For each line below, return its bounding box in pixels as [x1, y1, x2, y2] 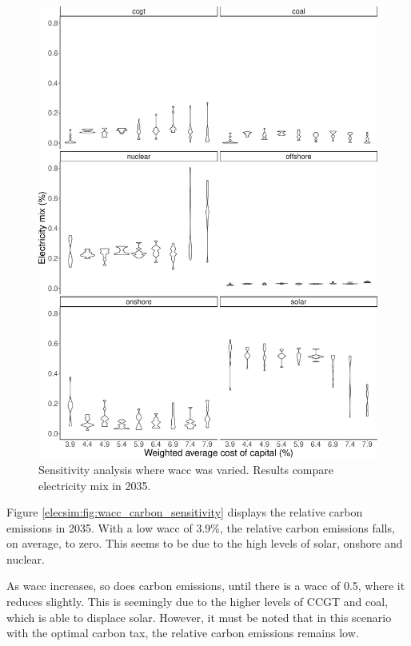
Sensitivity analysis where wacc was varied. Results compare [38, 461, 334, 477]
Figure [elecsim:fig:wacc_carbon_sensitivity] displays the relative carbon [6, 504, 363, 520]
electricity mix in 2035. [38, 477, 151, 493]
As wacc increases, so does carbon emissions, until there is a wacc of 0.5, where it [6, 577, 405, 594]
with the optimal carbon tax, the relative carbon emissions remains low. [6, 624, 359, 641]
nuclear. [6, 550, 45, 567]
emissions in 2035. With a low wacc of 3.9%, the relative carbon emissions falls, [6, 519, 395, 536]
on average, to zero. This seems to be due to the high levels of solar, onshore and [6, 535, 403, 552]
